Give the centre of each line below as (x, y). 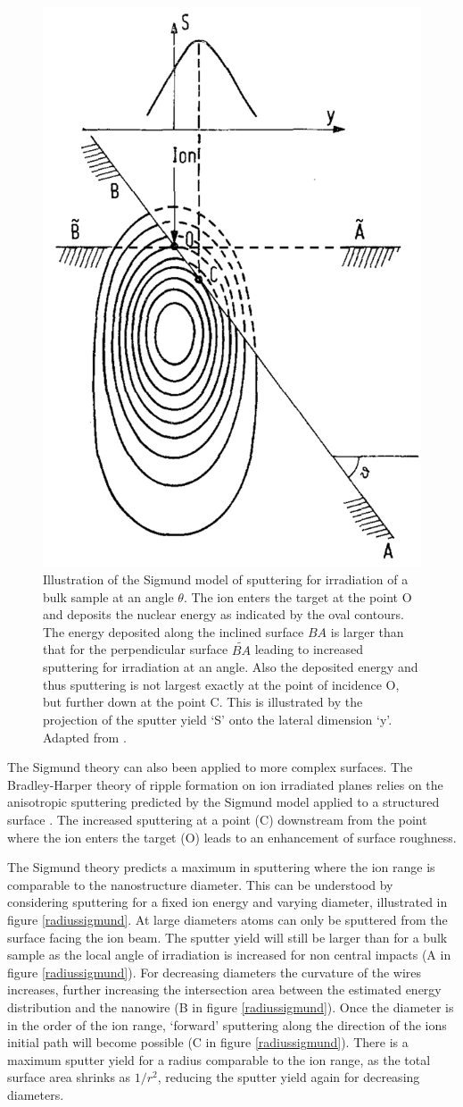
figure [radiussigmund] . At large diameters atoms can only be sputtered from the (227, 920)
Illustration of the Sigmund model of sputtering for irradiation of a (226, 579)
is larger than (367, 631)
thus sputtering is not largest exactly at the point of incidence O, (221, 684)
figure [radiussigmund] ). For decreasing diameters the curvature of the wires (215, 972)
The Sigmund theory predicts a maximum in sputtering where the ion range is (221, 867)
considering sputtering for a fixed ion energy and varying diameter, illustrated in (227, 902)
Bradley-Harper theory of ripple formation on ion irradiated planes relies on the (225, 784)
